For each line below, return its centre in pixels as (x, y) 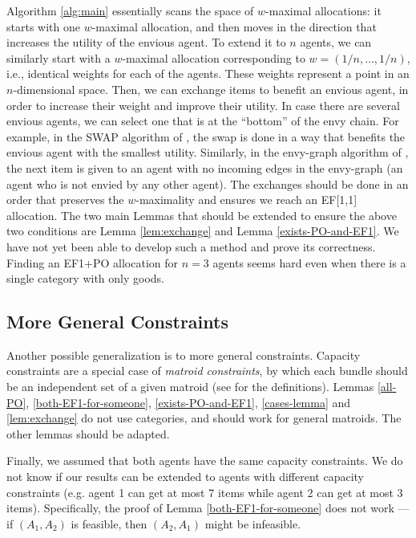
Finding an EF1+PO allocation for (92, 262)
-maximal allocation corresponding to (214, 57)
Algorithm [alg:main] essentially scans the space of (130, 10)
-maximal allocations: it (323, 10)
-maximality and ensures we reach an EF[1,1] (246, 200)
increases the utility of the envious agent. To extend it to (146, 42)
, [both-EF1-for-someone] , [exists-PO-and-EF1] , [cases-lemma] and (188, 402)
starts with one (43, 26)
